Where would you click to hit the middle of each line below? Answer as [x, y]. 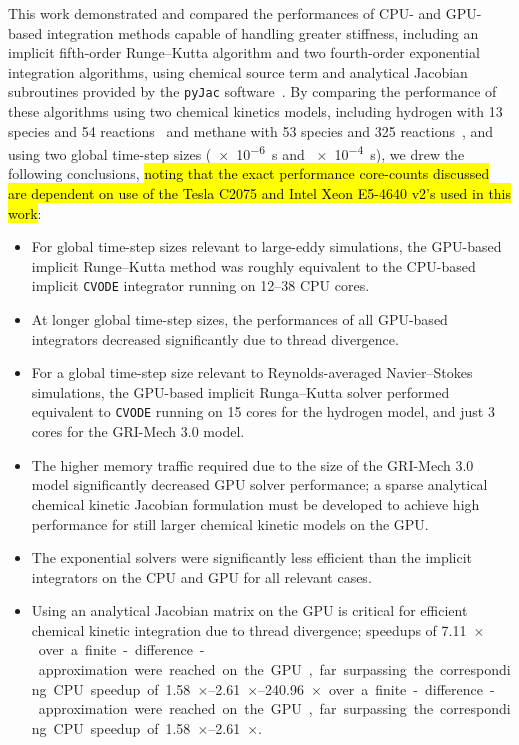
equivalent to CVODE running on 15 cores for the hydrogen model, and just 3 [263, 411]
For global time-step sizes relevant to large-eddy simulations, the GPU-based [266, 246]
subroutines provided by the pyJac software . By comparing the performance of [252, 91]
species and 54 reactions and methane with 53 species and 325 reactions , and [251, 130]
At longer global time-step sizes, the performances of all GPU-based [239, 319]
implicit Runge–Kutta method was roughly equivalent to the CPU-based [253, 265]
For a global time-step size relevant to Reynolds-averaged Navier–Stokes [252, 372]
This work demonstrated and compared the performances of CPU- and [225, 13]
